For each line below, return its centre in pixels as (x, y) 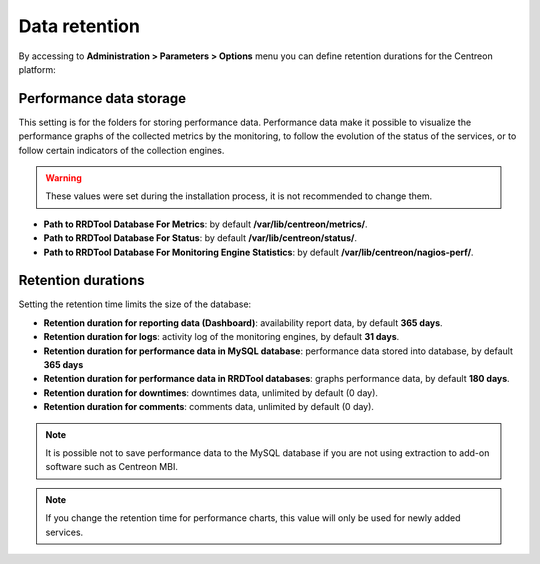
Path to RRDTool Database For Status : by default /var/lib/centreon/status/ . (200, 238)
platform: (37, 69)
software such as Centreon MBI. (112, 467)
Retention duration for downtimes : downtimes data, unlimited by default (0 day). (211, 392)
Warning (63, 178)
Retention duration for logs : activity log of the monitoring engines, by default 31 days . (221, 337)
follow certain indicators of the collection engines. (121, 150)
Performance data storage (102, 98)
